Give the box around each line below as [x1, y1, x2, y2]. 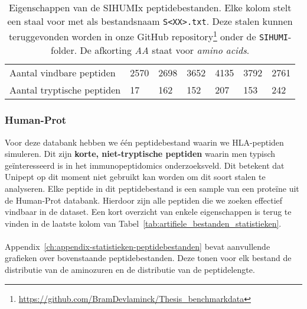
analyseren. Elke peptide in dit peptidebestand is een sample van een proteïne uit [5, 182, 299, 194]
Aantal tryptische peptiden [9, 83, 121, 97]
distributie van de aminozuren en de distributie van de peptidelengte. [5, 263, 255, 276]
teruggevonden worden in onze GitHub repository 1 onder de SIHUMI [8, 28, 289, 44]
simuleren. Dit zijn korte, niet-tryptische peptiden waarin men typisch [5, 147, 276, 160]
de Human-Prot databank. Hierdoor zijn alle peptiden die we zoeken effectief [5, 194, 283, 206]
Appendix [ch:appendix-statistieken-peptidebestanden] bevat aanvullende [5, 240, 270, 252]
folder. [51, 43, 77, 57]
